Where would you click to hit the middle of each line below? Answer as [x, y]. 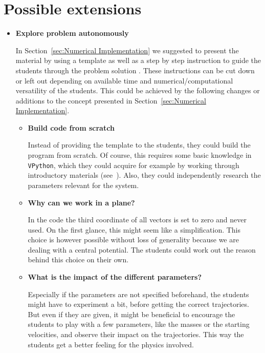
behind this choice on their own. [78, 259]
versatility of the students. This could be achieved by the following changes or [138, 90]
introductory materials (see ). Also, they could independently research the [144, 175]
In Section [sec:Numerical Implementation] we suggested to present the [127, 50]
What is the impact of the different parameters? [115, 277]
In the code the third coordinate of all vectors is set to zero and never [137, 220]
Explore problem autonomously [72, 33]
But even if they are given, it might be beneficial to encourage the [131, 314]
